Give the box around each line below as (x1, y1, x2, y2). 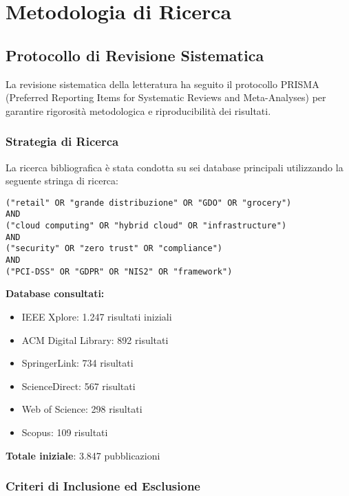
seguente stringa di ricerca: (6, 173, 118, 188)
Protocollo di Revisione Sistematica (6, 44, 264, 65)
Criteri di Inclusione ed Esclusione (6, 477, 200, 495)
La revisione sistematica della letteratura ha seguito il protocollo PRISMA (6, 76, 319, 91)
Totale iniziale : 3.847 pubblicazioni (6, 448, 160, 462)
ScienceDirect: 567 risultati (21, 378, 136, 393)
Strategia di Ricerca (6, 133, 119, 150)
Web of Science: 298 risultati (21, 402, 142, 416)
